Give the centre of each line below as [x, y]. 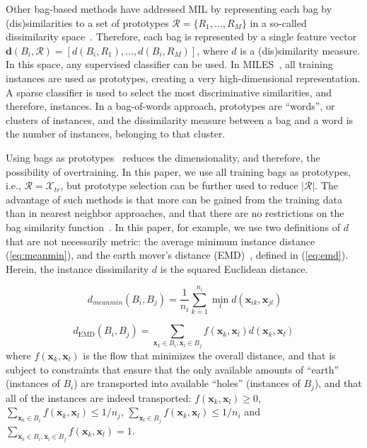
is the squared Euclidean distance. [234, 268]
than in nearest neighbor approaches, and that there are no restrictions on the [175, 213]
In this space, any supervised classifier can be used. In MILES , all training [169, 64]
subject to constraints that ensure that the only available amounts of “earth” [173, 369]
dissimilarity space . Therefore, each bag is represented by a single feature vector [181, 37]
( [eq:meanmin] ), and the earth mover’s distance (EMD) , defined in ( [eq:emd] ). [177, 255]
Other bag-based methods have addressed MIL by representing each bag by [169, 9]
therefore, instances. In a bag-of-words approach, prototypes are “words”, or [170, 106]
